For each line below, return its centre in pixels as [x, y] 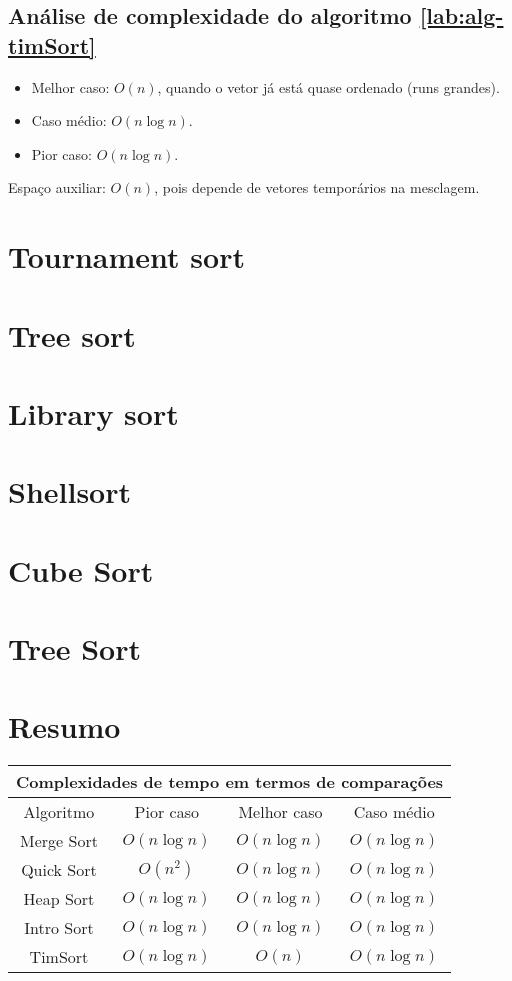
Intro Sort [59, 928]
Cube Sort [81, 569]
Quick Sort [59, 870]
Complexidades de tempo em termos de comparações [230, 782]
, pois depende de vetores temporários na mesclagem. [317, 187]
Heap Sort [59, 899]
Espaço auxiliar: [57, 187]
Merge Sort [59, 841]
